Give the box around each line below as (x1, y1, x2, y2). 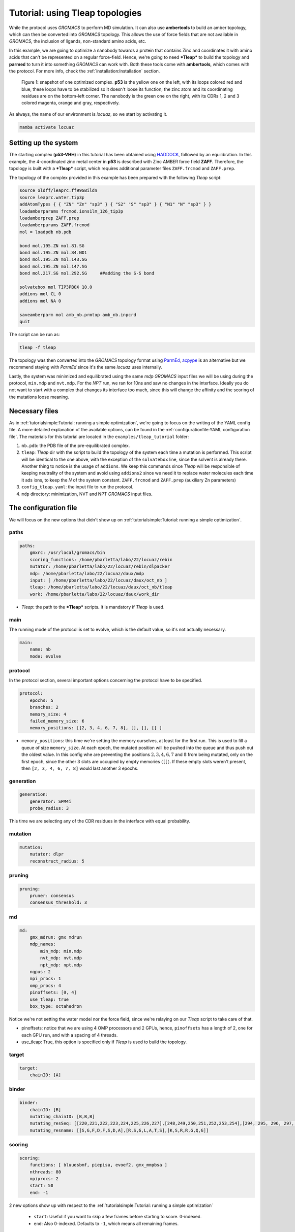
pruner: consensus (29, 893, 74, 899)
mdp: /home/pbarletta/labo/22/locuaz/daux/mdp (29, 571, 145, 576)
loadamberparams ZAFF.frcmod (19, 222, 90, 228)
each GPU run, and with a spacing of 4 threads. (21, 1032, 118, 1038)
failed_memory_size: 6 (29, 718, 85, 724)
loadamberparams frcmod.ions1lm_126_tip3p (19, 208, 123, 214)
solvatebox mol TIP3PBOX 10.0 (19, 284, 92, 290)
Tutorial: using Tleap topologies (9, 7, 142, 18)
